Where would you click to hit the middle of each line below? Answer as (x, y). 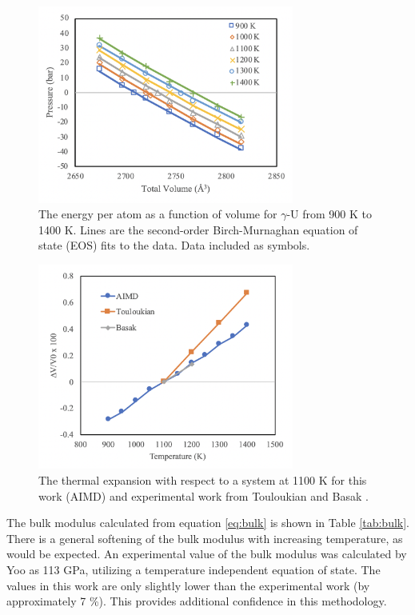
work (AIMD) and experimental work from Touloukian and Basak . (204, 495)
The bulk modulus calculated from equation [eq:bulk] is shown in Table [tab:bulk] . (208, 523)
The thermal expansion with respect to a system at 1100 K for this (203, 480)
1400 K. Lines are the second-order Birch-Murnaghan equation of (198, 229)
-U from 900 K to (329, 214)
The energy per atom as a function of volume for (158, 214)
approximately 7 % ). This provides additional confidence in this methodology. (197, 601)
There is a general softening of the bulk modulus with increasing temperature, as (205, 538)
